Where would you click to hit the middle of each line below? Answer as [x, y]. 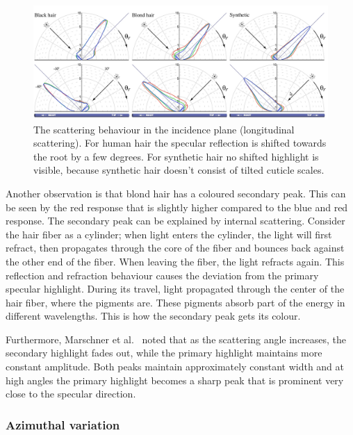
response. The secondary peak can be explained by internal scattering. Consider [175, 221]
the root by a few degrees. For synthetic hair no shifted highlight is [176, 156]
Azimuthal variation [63, 424]
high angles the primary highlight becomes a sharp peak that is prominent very [175, 380]
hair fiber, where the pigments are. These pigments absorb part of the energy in [175, 302]
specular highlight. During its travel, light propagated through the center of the [175, 289]
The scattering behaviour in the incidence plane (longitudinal [164, 129]
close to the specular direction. [71, 394]
